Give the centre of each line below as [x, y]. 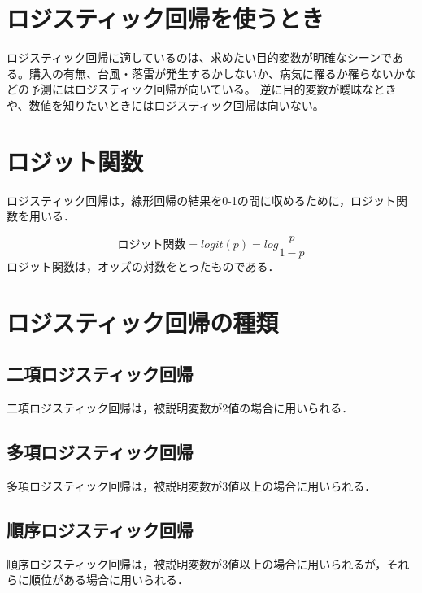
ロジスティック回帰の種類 [143, 322]
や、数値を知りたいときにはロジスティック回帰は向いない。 [165, 105]
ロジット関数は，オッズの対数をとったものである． [143, 266]
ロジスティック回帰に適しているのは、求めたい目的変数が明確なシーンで [199, 57]
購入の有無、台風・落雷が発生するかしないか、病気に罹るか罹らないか [217, 73]
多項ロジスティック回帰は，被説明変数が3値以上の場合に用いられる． [191, 485]
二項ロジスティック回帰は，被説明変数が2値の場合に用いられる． [180, 408]
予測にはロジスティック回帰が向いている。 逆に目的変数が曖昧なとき [213, 89]
